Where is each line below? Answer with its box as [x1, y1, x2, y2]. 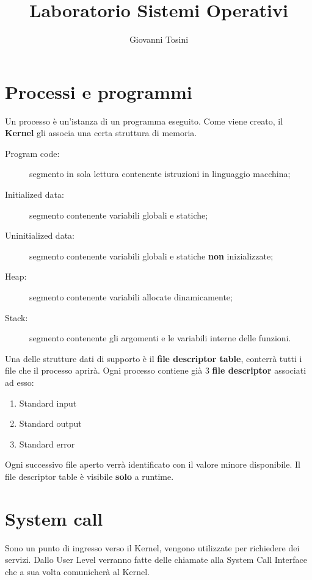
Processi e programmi [5, 79, 192, 104]
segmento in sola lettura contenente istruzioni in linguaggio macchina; [29, 167, 291, 180]
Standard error [19, 437, 75, 450]
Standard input [19, 396, 77, 409]
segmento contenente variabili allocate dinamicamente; [29, 291, 233, 303]
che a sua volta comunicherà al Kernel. [5, 565, 150, 578]
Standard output [19, 417, 82, 430]
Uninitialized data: [5, 229, 74, 242]
